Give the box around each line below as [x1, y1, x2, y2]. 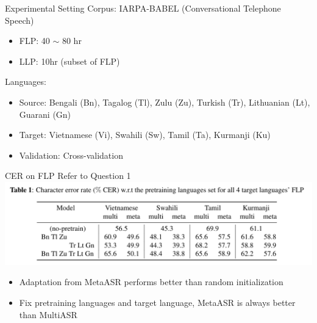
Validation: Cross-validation [19, 148, 123, 161]
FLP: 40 [19, 34, 50, 47]
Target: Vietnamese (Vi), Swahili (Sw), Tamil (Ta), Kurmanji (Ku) [19, 128, 271, 141]
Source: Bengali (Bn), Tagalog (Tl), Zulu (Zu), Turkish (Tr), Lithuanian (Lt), [19, 95, 310, 108]
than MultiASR [19, 308, 77, 321]
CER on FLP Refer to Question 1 [5, 169, 131, 182]
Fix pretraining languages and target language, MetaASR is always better [19, 296, 296, 308]
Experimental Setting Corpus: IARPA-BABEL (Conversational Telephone [5, 2, 281, 14]
